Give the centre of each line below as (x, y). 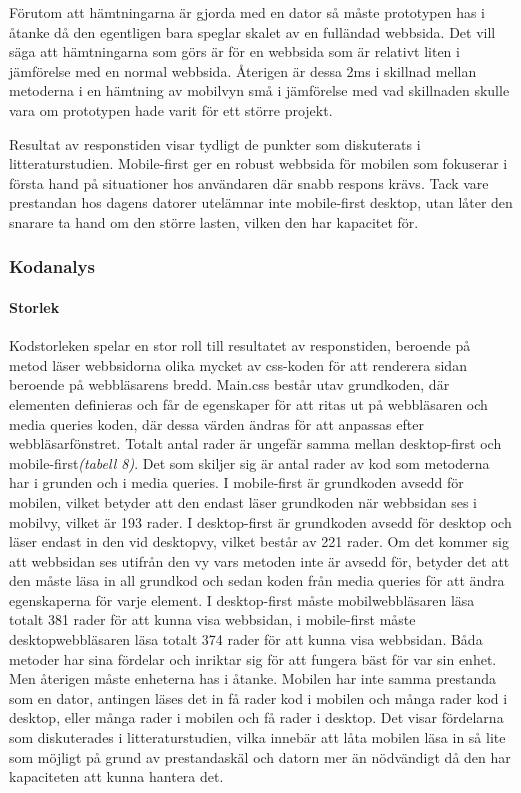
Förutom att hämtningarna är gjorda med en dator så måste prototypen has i (247, 12)
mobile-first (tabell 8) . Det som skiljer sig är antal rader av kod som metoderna (249, 462)
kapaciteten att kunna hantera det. (116, 776)
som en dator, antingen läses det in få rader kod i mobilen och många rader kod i (258, 697)
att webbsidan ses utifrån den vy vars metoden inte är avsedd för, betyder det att (259, 560)
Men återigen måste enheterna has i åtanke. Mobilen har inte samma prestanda (252, 678)
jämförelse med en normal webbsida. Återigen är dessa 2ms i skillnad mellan (243, 70)
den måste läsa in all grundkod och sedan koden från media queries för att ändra (257, 580)
